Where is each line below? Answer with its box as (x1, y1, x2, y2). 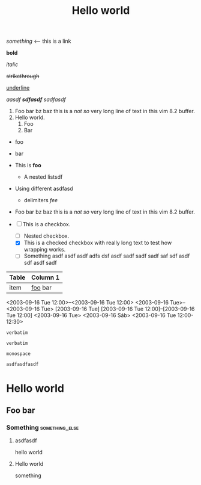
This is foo (14, 162, 42, 169)
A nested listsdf (23, 173, 63, 181)
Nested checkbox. (23, 232, 70, 239)
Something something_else (6, 423, 79, 431)
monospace (6, 351, 31, 357)
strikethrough (6, 73, 40, 80)
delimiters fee (23, 197, 58, 204)
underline (6, 84, 30, 91)
